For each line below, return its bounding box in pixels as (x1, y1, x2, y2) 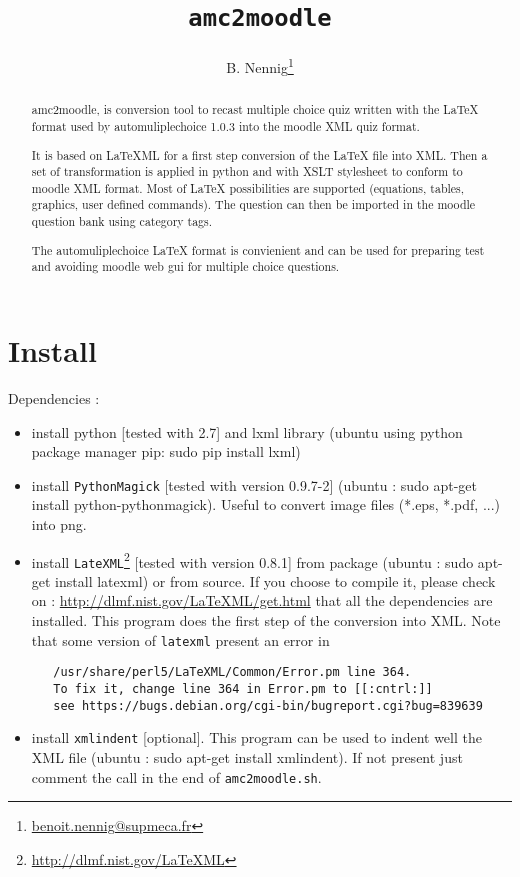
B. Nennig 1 (226, 54, 294, 77)
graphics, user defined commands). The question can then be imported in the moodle (31, 196, 476, 213)
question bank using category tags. (31, 213, 213, 230)
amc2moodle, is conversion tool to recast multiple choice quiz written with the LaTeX (31, 101, 479, 118)
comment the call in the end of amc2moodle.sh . (31, 766, 322, 787)
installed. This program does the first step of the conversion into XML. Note (31, 610, 501, 631)
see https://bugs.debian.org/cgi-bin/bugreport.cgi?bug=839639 (53, 698, 483, 713)
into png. (31, 513, 87, 534)
